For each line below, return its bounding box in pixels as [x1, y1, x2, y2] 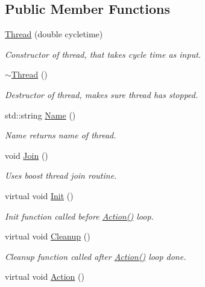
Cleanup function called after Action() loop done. [5, 250, 186, 262]
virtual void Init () [5, 189, 74, 202]
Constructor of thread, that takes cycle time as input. [5, 48, 201, 60]
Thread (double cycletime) [5, 28, 103, 40]
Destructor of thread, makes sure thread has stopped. [5, 88, 198, 100]
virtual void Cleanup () [5, 230, 90, 242]
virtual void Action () [5, 270, 84, 283]
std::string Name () [5, 108, 76, 121]
